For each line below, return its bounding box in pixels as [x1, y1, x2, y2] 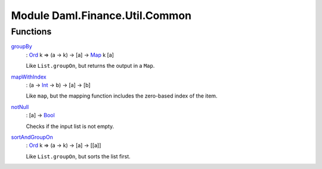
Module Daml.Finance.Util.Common [11, 9, 192, 22]
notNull [11, 103, 29, 110]
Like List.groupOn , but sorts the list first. [26, 152, 131, 160]
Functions [11, 26, 52, 37]
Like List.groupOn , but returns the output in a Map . [26, 62, 155, 70]
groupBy [11, 43, 32, 50]
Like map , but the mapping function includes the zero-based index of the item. [26, 92, 218, 99]
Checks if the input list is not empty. [26, 123, 114, 130]
